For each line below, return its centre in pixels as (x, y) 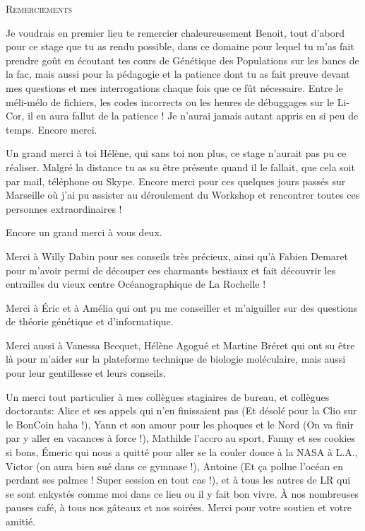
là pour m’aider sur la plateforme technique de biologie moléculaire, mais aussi (176, 359)
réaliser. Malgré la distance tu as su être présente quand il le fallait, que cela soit (180, 167)
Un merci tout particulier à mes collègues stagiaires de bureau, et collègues (168, 396)
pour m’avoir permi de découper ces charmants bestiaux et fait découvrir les (171, 270)
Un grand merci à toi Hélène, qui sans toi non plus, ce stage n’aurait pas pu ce (176, 153)
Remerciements (39, 8)
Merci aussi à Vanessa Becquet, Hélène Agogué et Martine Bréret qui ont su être (180, 345)
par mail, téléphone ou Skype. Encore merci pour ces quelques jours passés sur (176, 181)
